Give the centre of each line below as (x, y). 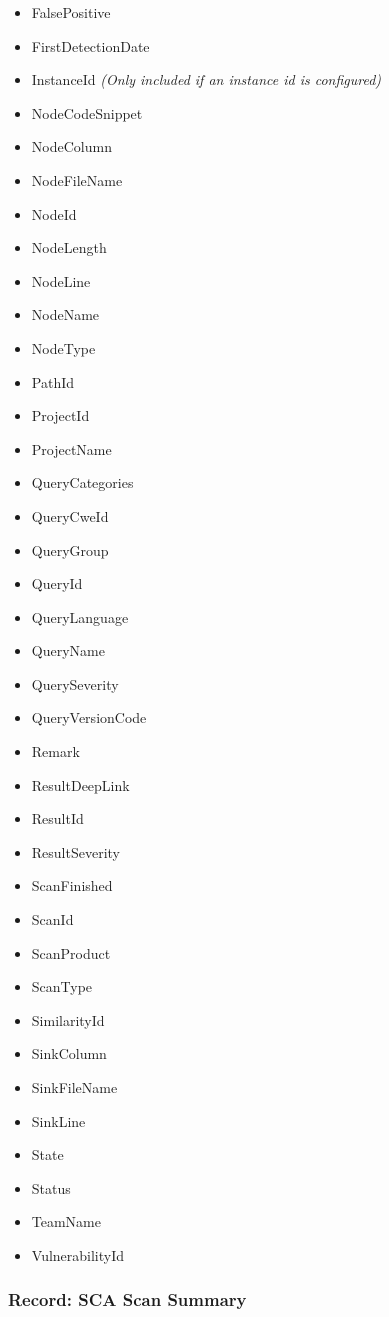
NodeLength (69, 247)
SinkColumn (69, 1053)
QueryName (68, 650)
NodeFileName (77, 179)
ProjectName (71, 448)
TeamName (66, 1221)
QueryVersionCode (89, 717)
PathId (53, 381)
